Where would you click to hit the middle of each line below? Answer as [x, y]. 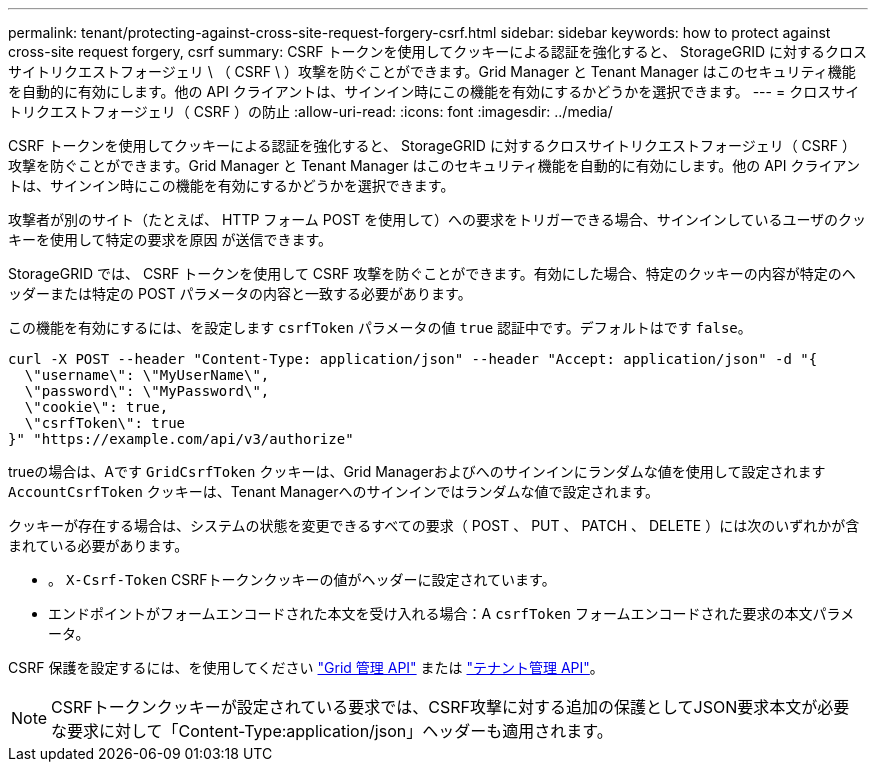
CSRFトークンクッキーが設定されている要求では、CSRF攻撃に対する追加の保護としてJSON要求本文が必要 [450, 707]
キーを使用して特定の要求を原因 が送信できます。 [170, 239]
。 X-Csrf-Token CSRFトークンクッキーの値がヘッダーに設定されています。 [302, 579]
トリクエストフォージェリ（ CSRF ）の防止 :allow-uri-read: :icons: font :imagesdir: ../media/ [310, 111]
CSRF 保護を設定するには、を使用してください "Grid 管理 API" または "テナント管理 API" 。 [306, 667]
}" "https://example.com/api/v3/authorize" [181, 439]
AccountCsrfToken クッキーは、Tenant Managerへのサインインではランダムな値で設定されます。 [334, 491]
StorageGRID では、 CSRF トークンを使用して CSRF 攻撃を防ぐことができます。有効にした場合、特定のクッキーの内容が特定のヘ [432, 273]
